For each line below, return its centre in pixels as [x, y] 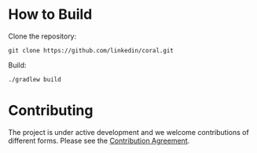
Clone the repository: [42, 36]
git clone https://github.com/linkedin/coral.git [91, 50]
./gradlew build [35, 79]
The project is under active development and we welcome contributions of [128, 132]
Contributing [51, 111]
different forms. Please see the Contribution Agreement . [99, 140]
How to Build [50, 15]
